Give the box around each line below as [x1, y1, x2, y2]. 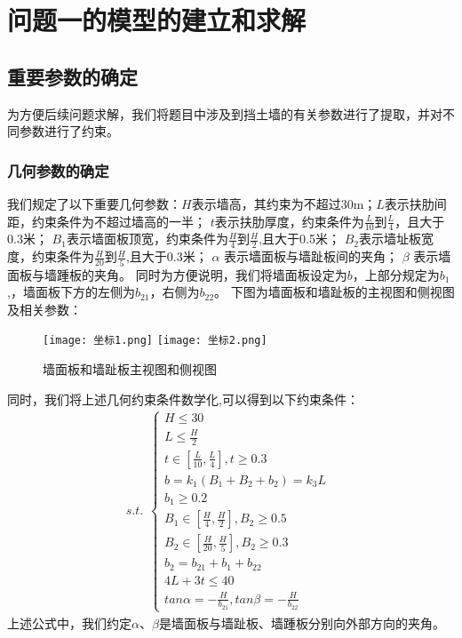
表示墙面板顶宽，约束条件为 [66, 229, 228, 248]
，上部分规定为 [352, 265, 440, 283]
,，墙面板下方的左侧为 [7, 283, 135, 301]
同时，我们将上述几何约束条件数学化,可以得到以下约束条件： [7, 389, 359, 408]
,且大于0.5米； [259, 229, 340, 248]
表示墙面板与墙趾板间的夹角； [224, 247, 399, 266]
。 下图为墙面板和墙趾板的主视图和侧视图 [214, 283, 455, 301]
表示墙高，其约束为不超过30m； [191, 194, 377, 212]
